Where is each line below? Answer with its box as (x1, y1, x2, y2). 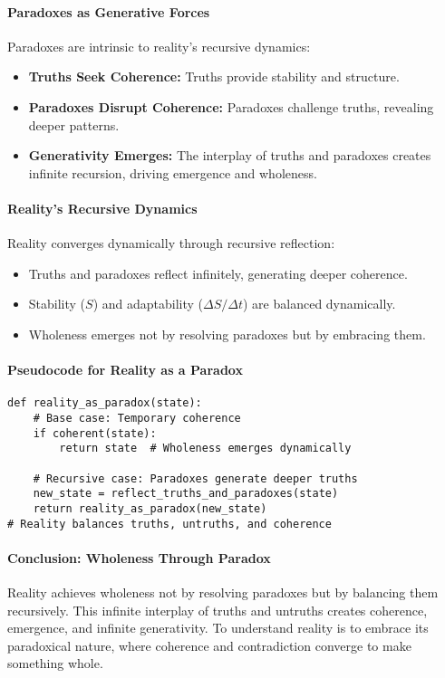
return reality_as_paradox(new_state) (33, 501, 267, 515)
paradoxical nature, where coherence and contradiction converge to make (7, 635, 411, 654)
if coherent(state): (33, 426, 157, 440)
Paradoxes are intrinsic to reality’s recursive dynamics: (7, 36, 311, 55)
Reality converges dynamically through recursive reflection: (7, 234, 335, 253)
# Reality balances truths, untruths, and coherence (7, 517, 332, 530)
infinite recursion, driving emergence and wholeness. (28, 163, 317, 182)
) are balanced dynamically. (243, 294, 396, 313)
